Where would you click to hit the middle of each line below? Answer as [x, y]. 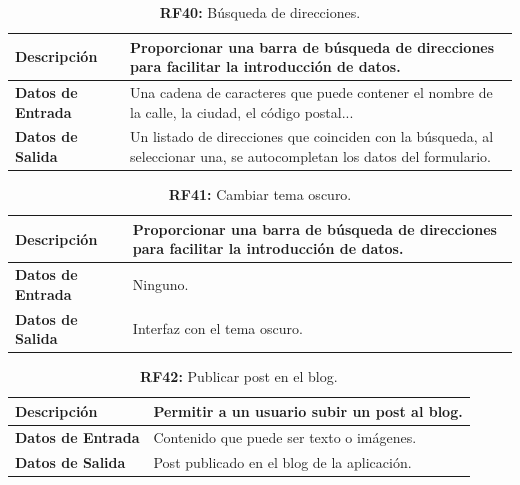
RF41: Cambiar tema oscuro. [260, 194]
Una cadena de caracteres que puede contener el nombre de [311, 92]
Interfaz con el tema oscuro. [217, 328]
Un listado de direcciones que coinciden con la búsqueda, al [312, 136]
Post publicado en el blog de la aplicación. [282, 461]
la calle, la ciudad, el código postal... [242, 111]
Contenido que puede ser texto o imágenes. [285, 436]
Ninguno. [160, 283]
